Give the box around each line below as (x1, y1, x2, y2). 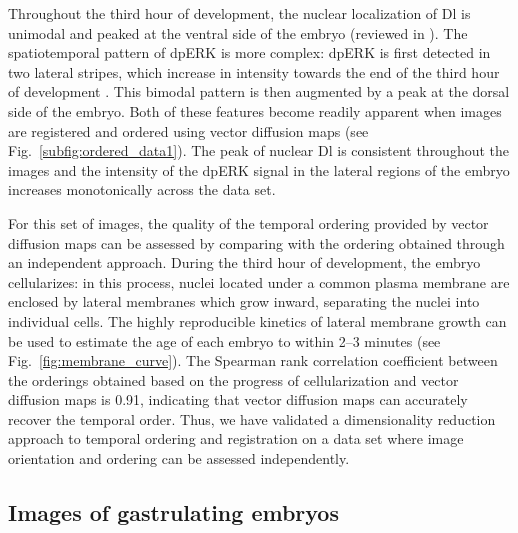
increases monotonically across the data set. (8, 179, 276, 200)
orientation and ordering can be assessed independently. (8, 448, 350, 469)
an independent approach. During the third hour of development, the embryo (8, 252, 481, 273)
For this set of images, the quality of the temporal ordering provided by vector (8, 212, 489, 233)
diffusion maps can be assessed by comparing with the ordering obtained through (8, 232, 505, 253)
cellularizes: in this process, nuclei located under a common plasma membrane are (8, 271, 510, 292)
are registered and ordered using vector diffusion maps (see (8, 120, 369, 141)
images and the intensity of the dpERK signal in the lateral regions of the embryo (8, 159, 510, 180)
